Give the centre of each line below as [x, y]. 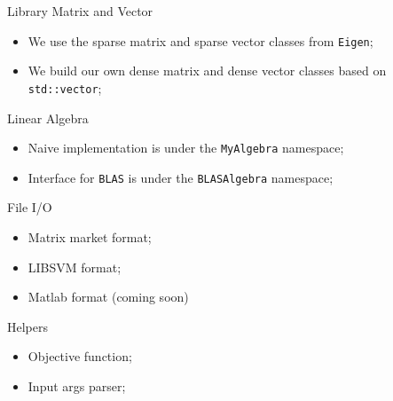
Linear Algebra [48, 118]
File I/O [30, 207]
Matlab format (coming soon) [108, 297]
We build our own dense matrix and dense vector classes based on [207, 71]
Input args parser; [77, 385]
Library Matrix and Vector [80, 11]
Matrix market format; [90, 237]
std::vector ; [65, 87]
